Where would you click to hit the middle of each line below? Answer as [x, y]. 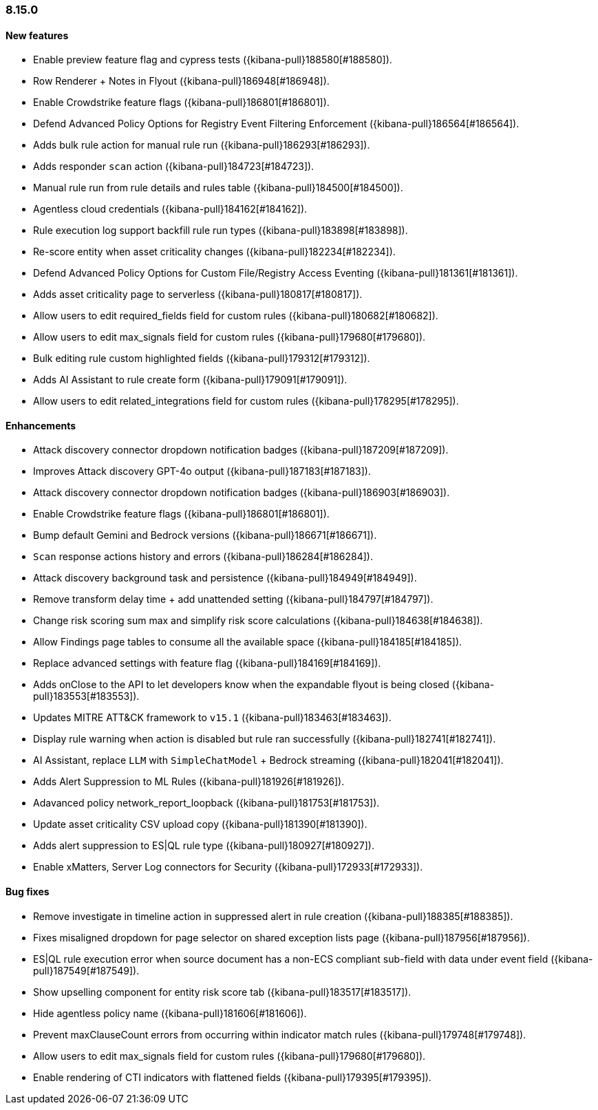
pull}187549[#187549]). [86, 970]
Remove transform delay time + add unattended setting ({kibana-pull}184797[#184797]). [233, 599]
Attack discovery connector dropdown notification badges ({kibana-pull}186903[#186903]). [242, 493]
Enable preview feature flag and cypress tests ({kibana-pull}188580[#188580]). [213, 60]
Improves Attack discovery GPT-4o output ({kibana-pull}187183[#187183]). [202, 471]
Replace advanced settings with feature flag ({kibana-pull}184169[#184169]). [207, 663]
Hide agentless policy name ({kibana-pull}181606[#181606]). [170, 1013]
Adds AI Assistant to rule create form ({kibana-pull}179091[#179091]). [190, 380]
